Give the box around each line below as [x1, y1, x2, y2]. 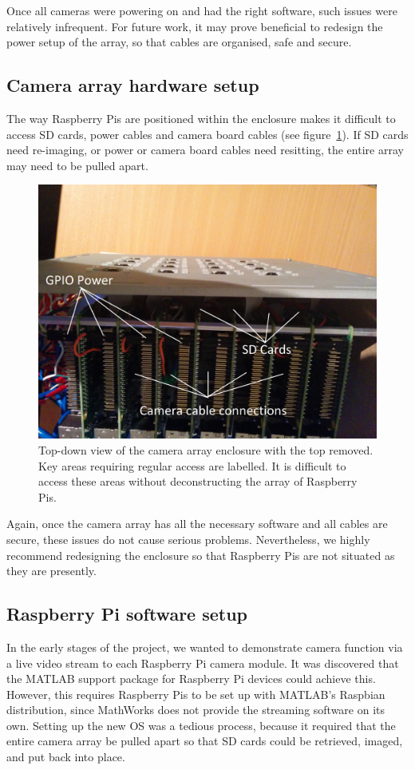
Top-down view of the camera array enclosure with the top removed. [38, 441, 373, 458]
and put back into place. [6, 748, 125, 765]
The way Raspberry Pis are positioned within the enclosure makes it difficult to [6, 109, 396, 126]
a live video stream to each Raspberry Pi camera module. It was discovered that [6, 654, 399, 671]
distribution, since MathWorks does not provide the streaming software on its [6, 701, 385, 718]
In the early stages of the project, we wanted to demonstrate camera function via [6, 638, 403, 655]
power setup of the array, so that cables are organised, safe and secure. [6, 34, 352, 50]
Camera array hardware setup [6, 73, 259, 97]
